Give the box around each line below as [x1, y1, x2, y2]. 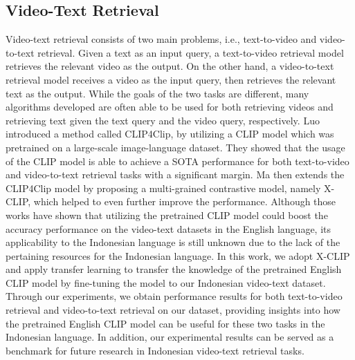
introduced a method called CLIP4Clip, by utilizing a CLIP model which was [6, 126, 334, 141]
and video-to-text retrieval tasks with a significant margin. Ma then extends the [6, 167, 345, 182]
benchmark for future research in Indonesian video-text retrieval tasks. [6, 343, 304, 357]
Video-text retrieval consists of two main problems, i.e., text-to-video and [6, 32, 317, 46]
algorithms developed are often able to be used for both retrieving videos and [6, 100, 334, 114]
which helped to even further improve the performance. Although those [33, 194, 336, 209]
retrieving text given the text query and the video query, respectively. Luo [6, 113, 320, 127]
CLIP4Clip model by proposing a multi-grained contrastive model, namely [6, 180, 321, 195]
